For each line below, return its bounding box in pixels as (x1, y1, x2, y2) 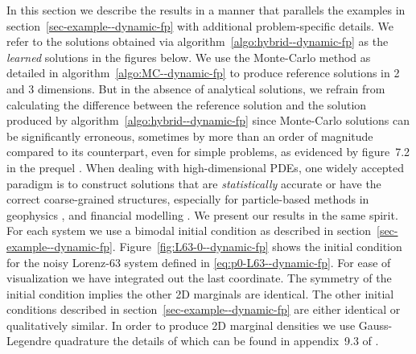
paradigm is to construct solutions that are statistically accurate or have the (6, 175, 381, 191)
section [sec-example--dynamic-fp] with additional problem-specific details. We (6, 17, 394, 34)
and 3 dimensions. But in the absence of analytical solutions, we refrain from (6, 80, 385, 97)
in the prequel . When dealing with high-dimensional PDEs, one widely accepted (6, 158, 404, 175)
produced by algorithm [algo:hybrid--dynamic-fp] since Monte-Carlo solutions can (6, 112, 410, 129)
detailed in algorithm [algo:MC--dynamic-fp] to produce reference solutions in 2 (6, 64, 400, 81)
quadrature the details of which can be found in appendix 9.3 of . (55, 332, 379, 349)
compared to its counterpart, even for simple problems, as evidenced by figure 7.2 (6, 143, 410, 160)
